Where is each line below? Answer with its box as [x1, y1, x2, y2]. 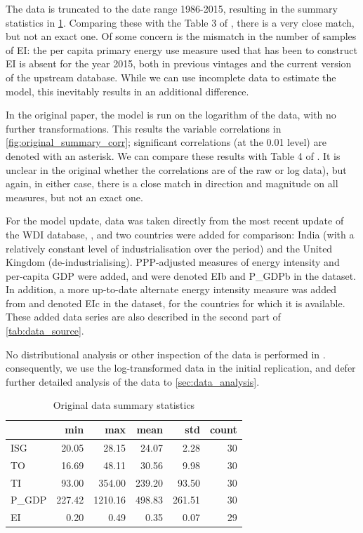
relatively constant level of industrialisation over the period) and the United [6, 241, 333, 255]
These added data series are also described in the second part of [6, 309, 281, 324]
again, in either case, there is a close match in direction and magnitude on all [6, 176, 338, 191]
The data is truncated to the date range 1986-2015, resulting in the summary [6, 1, 338, 15]
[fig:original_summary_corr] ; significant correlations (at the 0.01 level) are [6, 135, 327, 149]
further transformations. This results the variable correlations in [6, 121, 282, 135]
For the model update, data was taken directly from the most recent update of [6, 213, 344, 228]
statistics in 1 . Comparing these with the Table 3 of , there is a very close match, [6, 15, 355, 29]
